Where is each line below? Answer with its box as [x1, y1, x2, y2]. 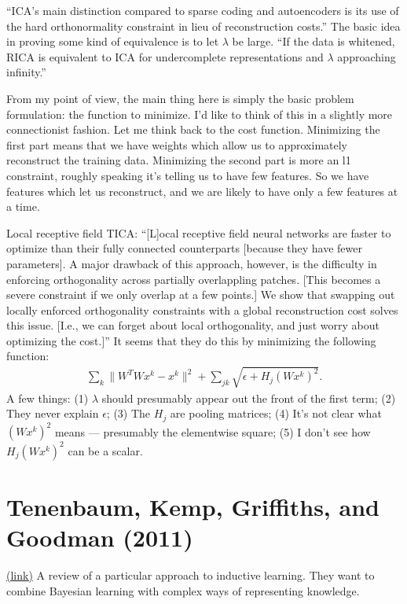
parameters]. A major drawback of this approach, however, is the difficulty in [6, 255, 377, 271]
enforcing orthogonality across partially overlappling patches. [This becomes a [6, 271, 381, 287]
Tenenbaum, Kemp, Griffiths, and [6, 490, 379, 522]
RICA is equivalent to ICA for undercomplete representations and [6, 48, 324, 64]
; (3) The [106, 405, 151, 422]
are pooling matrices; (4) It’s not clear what [170, 405, 382, 422]
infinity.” [6, 64, 46, 80]
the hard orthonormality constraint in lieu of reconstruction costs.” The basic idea [6, 17, 401, 34]
